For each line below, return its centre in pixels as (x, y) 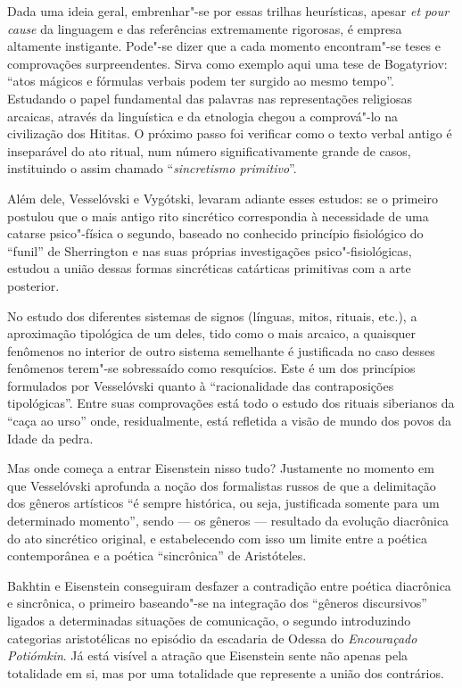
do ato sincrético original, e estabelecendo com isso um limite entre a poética (217, 538)
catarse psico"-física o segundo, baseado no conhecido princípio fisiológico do (215, 233)
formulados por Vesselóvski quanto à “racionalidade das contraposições (201, 385)
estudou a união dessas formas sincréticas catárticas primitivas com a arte (209, 268)
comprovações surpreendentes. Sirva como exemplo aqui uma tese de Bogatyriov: (227, 63)
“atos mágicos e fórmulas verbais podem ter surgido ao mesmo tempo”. (201, 81)
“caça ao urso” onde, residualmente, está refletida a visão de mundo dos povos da (229, 421)
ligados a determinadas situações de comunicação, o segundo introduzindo (209, 620)
